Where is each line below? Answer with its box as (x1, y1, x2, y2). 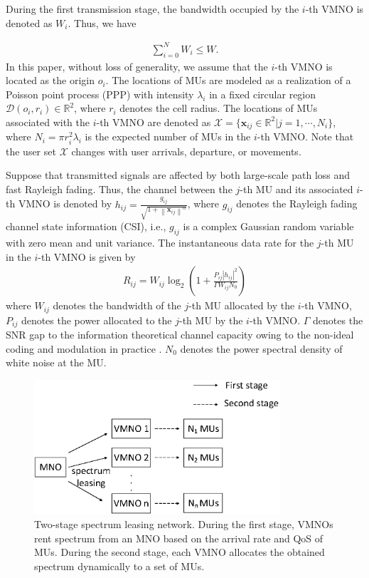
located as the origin (6, 73, 95, 88)
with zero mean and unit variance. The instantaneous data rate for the (6, 235, 314, 250)
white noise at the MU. (6, 355, 107, 370)
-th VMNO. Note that (257, 129, 354, 144)
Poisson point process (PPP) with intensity (6, 86, 194, 101)
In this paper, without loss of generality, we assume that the (6, 58, 268, 73)
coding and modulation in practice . (6, 341, 162, 356)
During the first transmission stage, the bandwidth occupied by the (6, 1, 299, 16)
